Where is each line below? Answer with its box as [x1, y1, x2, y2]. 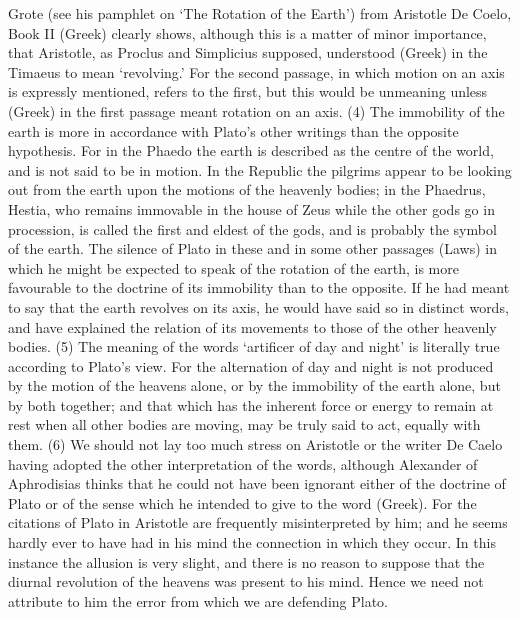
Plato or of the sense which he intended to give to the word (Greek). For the [8, 492, 477, 513]
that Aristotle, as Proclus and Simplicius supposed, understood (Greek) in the [8, 42, 488, 63]
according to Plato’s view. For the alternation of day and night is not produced [8, 355, 494, 376]
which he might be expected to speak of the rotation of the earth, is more [8, 257, 459, 278]
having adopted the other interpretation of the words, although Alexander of [8, 453, 478, 474]
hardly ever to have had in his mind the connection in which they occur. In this [8, 532, 496, 553]
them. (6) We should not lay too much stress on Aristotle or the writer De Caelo [8, 434, 503, 455]
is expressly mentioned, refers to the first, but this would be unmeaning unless [8, 81, 488, 102]
